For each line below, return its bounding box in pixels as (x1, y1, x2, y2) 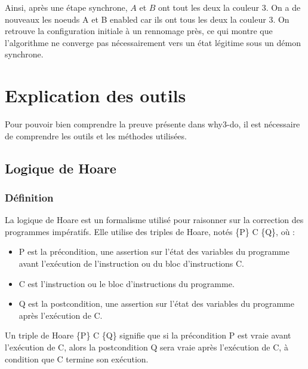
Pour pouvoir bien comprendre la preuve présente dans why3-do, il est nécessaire (5, 118, 300, 130)
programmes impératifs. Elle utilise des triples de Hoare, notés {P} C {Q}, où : (5, 225, 295, 237)
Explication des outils (5, 83, 186, 108)
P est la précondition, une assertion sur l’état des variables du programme (19, 245, 289, 258)
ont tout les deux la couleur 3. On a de (158, 1, 301, 13)
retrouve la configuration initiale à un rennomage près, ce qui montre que (5, 25, 273, 37)
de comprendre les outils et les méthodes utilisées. (5, 129, 187, 142)
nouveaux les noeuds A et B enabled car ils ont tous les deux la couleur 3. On (5, 13, 289, 25)
